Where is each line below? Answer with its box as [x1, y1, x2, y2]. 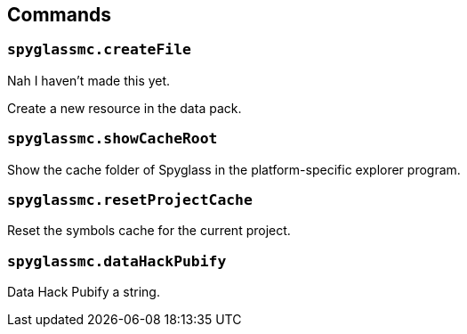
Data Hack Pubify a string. [7, 284, 160, 300]
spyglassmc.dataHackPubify [7, 252, 227, 270]
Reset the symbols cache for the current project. [7, 223, 291, 239]
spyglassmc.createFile [7, 41, 191, 59]
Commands [7, 4, 112, 26]
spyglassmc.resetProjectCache [7, 191, 253, 208]
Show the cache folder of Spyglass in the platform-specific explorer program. [7, 161, 461, 177]
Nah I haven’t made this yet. [7, 72, 171, 88]
